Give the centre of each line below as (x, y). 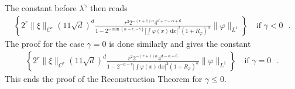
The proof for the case (44, 43)
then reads (109, 8)
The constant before (41, 8)
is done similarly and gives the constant (180, 43)
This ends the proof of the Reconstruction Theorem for (104, 79)
